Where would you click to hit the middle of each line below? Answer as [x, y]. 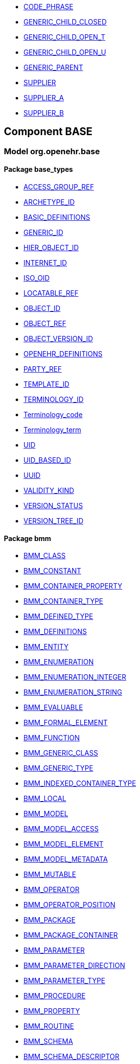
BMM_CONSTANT [52, 571]
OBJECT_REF [45, 324]
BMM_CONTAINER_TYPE [63, 601]
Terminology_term [52, 430]
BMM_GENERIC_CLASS [61, 753]
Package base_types [38, 169]
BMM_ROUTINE [49, 1026]
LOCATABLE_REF [51, 293]
